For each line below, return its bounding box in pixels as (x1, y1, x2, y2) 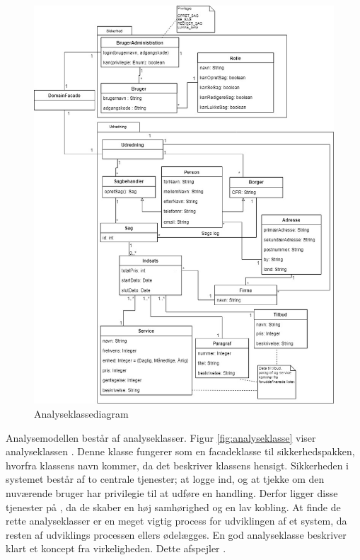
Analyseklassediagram (34, 406, 129, 421)
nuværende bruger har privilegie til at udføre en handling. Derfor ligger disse (6, 485, 338, 500)
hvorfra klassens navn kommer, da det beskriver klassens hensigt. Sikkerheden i (6, 457, 349, 472)
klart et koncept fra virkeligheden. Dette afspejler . (6, 541, 226, 556)
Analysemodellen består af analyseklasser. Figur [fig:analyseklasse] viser (6, 430, 316, 445)
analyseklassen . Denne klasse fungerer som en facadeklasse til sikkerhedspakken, (6, 444, 355, 459)
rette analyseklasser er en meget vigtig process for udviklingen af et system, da (6, 513, 347, 528)
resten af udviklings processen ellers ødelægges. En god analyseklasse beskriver (6, 527, 347, 542)
